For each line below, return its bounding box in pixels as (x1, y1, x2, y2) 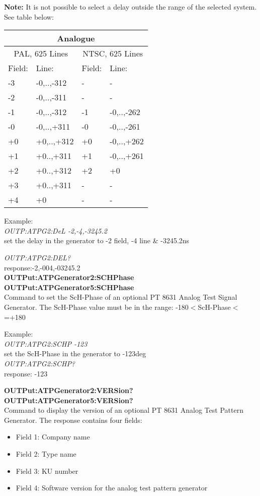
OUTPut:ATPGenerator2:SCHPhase (4, 272, 134, 283)
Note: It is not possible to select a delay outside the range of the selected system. (4, 2, 257, 12)
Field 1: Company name (16, 431, 90, 442)
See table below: (4, 11, 54, 22)
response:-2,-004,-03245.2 (4, 262, 80, 272)
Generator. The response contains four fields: (4, 414, 142, 425)
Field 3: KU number (16, 465, 78, 476)
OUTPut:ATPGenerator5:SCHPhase (4, 282, 134, 292)
